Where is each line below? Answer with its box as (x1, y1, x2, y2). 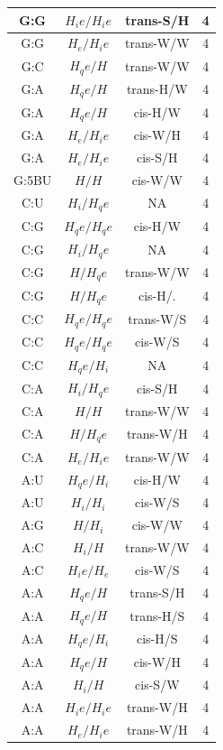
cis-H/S (137, 629, 178, 648)
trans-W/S (128, 309, 187, 328)
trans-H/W (126, 79, 188, 98)
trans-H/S (129, 606, 185, 625)
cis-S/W (135, 675, 180, 694)
